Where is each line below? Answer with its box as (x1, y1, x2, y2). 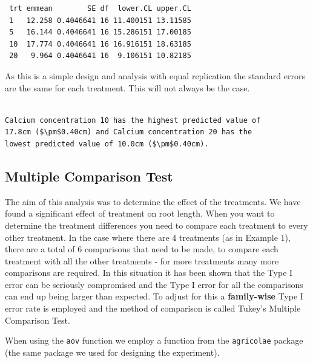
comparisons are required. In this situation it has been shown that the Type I (5, 266, 293, 279)
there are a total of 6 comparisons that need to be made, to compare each (5, 243, 278, 255)
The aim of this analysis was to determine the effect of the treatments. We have (5, 195, 301, 208)
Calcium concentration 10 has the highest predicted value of (5, 116, 261, 125)
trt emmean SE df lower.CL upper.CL (9, 4, 191, 13)
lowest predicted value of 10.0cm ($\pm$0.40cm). (5, 139, 209, 148)
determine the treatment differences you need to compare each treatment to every (5, 218, 308, 231)
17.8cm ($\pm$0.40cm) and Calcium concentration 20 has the (5, 128, 252, 137)
